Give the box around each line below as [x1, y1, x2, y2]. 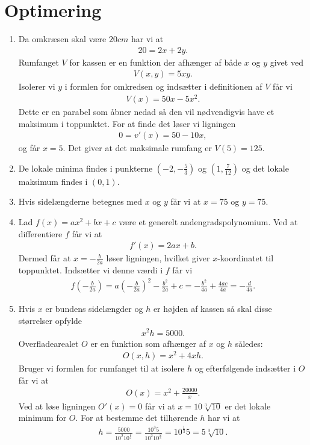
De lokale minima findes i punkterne [18, 161, 153, 174]
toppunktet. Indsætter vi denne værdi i [18, 264, 163, 276]
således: [235, 337, 263, 349]
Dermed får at [18, 252, 71, 264]
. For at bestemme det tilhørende [75, 411, 197, 424]
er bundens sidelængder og [45, 302, 143, 315]
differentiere [18, 227, 63, 240]
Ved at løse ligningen [18, 399, 96, 412]
